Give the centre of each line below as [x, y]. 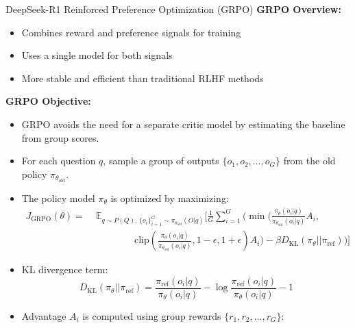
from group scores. [60, 137]
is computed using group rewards [152, 315]
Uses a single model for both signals [97, 55]
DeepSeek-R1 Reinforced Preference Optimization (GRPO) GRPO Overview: [173, 9]
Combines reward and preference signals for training [131, 32]
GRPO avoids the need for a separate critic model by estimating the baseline [183, 124]
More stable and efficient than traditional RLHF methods [143, 78]
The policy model [58, 198]
